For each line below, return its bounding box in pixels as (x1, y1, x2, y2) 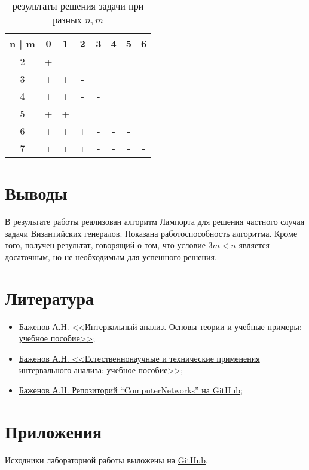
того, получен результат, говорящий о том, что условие (5, 239, 206, 251)
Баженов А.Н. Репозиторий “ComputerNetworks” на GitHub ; (19, 384, 243, 396)
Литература (5, 285, 94, 310)
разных (53, 13, 82, 26)
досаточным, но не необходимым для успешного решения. (5, 250, 217, 263)
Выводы (5, 181, 68, 205)
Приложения (5, 419, 102, 443)
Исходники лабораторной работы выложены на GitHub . (5, 453, 208, 466)
